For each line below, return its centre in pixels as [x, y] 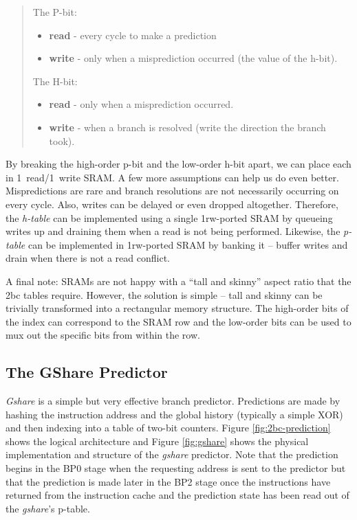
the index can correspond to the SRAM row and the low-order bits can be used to [178, 321]
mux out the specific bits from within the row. [103, 335]
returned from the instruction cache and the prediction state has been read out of [177, 495]
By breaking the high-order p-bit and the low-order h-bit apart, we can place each [178, 164]
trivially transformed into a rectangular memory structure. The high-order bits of [177, 308]
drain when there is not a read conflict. [88, 258]
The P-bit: [55, 12]
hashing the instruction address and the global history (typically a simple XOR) [174, 414]
